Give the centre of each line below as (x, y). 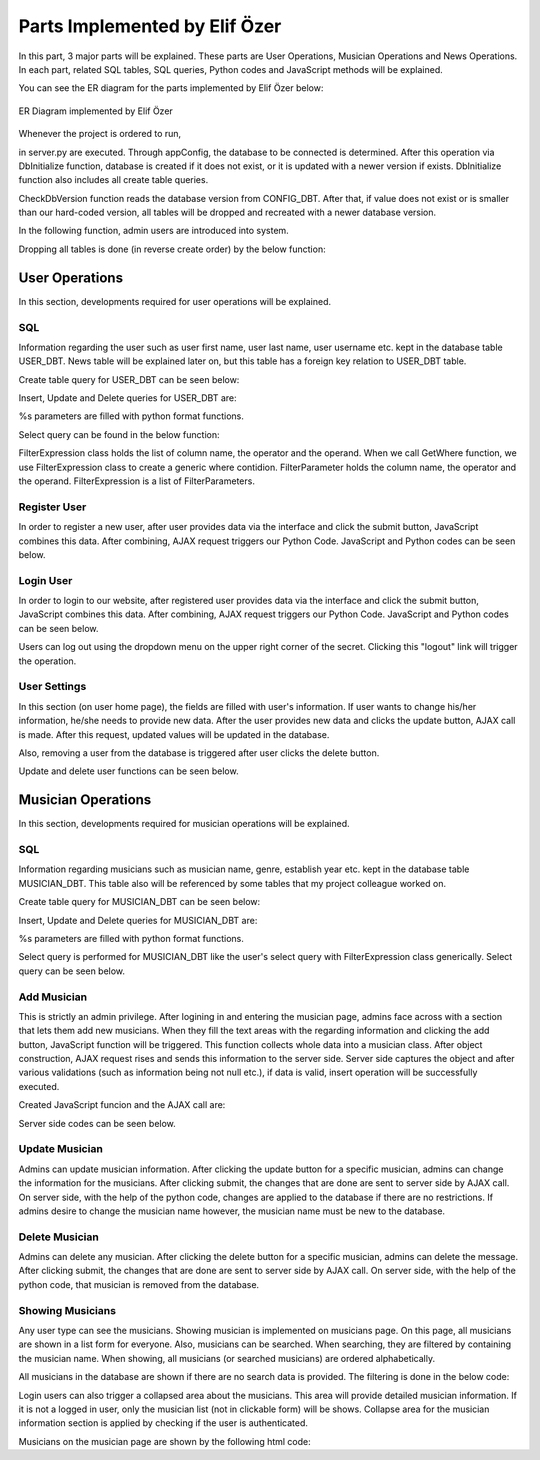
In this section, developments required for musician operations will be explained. (184, 824)
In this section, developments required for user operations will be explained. (175, 301)
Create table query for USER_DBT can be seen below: (129, 379)
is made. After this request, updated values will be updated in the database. (174, 734)
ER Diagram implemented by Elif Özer (96, 111)
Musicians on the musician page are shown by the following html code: (165, 1441)
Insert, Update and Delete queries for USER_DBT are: (127, 398)
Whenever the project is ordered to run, (100, 134)
